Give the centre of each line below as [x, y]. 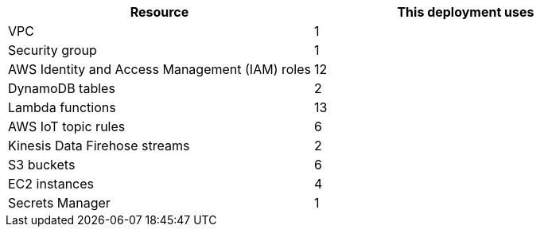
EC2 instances [51, 184]
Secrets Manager [59, 203]
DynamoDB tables [62, 88]
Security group [52, 50]
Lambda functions [62, 107]
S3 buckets [42, 165]
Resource [159, 12]
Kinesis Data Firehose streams [99, 146]
